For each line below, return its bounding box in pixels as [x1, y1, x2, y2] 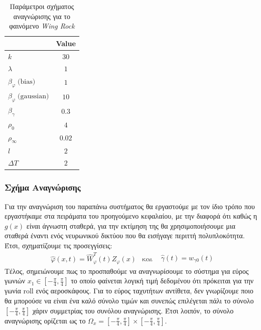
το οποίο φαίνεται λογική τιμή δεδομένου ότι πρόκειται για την [71, 275, 254, 286]
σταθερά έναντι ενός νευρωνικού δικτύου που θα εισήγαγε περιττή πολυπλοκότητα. [5, 230, 245, 241]
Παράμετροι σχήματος [10, 1, 74, 11]
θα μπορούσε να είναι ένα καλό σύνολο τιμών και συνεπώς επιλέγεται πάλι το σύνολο [5, 295, 254, 306]
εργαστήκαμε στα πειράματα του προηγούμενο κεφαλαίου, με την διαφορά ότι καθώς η [5, 211, 257, 221]
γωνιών [5, 275, 26, 286]
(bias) [18, 78, 36, 86]
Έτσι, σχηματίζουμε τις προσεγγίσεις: [5, 240, 112, 251]
